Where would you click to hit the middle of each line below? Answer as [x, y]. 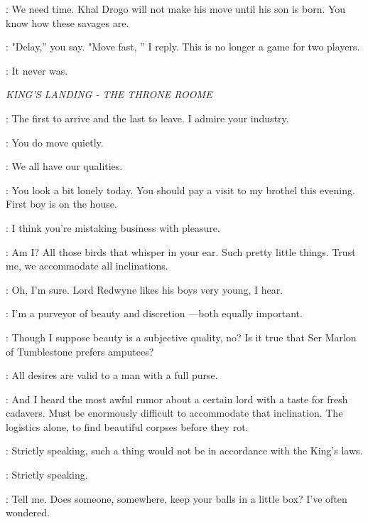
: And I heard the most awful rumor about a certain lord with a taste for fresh [177, 399]
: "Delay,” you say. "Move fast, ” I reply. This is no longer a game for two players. [183, 47]
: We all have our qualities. [64, 166]
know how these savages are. [67, 22]
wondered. [28, 512]
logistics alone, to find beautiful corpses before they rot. [127, 426]
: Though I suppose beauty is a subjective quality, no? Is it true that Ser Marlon [181, 337]
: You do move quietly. [55, 142]
